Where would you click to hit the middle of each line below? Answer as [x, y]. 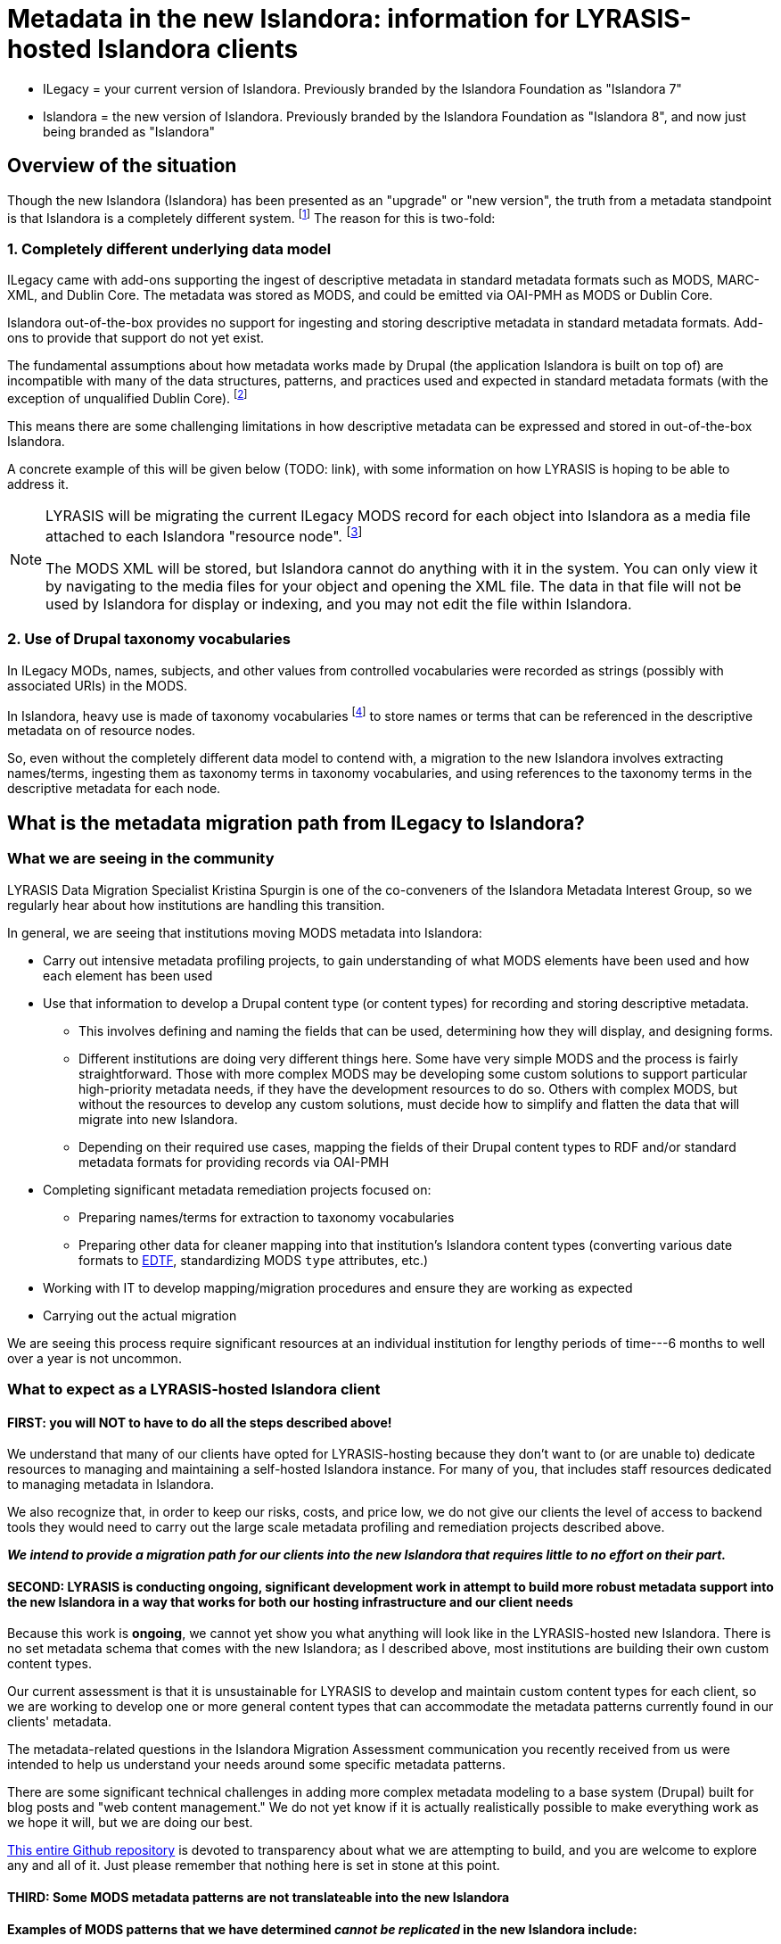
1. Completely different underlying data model [169, 248]
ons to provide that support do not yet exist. [136, 338]
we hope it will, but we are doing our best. [130, 1823]
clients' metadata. [60, 1722]
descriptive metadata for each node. [114, 789]
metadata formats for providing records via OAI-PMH [234, 1162]
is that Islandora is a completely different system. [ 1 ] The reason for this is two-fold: [251, 216]
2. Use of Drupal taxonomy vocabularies [149, 639]
